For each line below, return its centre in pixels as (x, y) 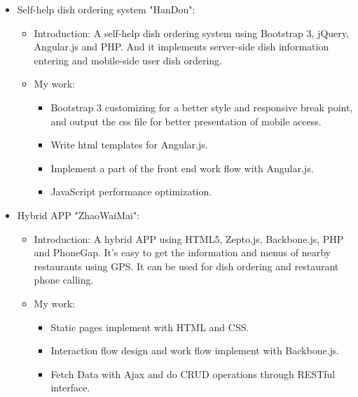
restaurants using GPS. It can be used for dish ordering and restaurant (186, 266)
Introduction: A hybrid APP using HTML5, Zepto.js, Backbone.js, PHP (189, 238)
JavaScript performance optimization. (131, 191)
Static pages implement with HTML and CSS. (150, 327)
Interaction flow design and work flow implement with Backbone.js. (195, 350)
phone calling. (64, 280)
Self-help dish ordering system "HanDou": (106, 9)
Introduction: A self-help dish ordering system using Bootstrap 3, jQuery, (191, 33)
